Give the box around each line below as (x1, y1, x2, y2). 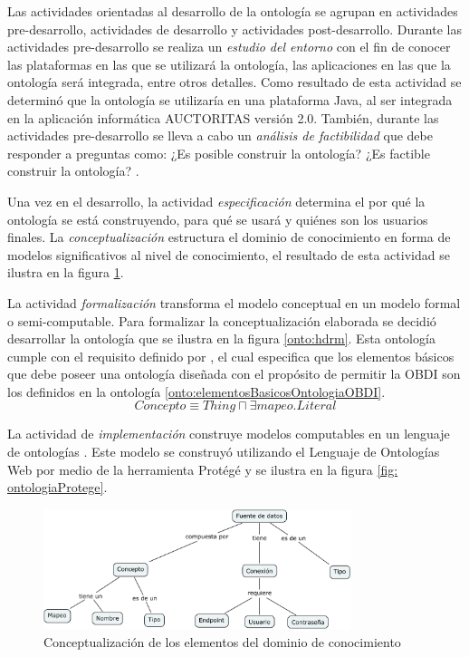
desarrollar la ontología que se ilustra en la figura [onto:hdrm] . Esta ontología (7, 329, 435, 348)
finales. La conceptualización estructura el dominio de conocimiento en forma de (7, 227, 451, 246)
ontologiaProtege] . (7, 478, 108, 497)
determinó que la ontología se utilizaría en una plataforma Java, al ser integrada (7, 90, 453, 109)
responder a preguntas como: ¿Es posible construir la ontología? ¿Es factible (7, 143, 430, 162)
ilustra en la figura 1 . (7, 263, 124, 282)
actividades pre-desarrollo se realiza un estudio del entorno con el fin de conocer (7, 37, 451, 56)
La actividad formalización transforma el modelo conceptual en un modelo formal (7, 293, 461, 312)
